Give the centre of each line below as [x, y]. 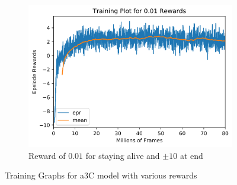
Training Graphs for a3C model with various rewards [101, 175]
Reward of [47, 155]
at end [191, 155]
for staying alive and [123, 155]
